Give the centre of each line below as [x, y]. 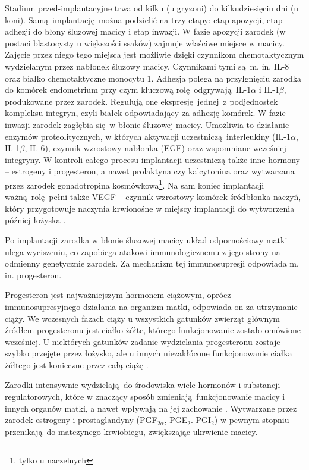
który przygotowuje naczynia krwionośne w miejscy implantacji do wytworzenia [150, 208]
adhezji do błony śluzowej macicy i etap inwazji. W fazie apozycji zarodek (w [145, 31]
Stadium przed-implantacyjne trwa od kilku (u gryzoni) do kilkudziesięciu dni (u [152, 8]
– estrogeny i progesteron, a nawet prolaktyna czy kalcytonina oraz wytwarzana [150, 171]
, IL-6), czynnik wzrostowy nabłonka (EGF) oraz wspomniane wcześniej [155, 148]
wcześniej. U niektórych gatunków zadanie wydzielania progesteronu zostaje [143, 341]
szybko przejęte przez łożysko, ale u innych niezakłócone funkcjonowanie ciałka [149, 353]
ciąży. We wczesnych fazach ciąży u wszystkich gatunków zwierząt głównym [142, 318]
